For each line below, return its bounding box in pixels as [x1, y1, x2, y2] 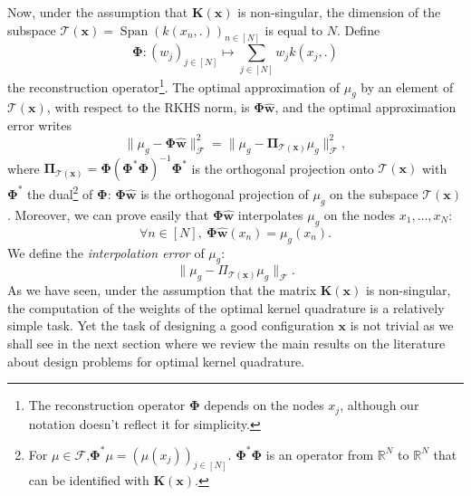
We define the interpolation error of [7, 243, 205, 262]
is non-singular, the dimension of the [237, 3, 441, 21]
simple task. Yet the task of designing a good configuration [7, 316, 334, 335]
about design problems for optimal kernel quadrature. [7, 351, 305, 370]
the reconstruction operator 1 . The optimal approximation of [7, 74, 341, 96]
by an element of [360, 77, 454, 96]
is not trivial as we [350, 316, 454, 335]
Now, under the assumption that [7, 3, 188, 21]
